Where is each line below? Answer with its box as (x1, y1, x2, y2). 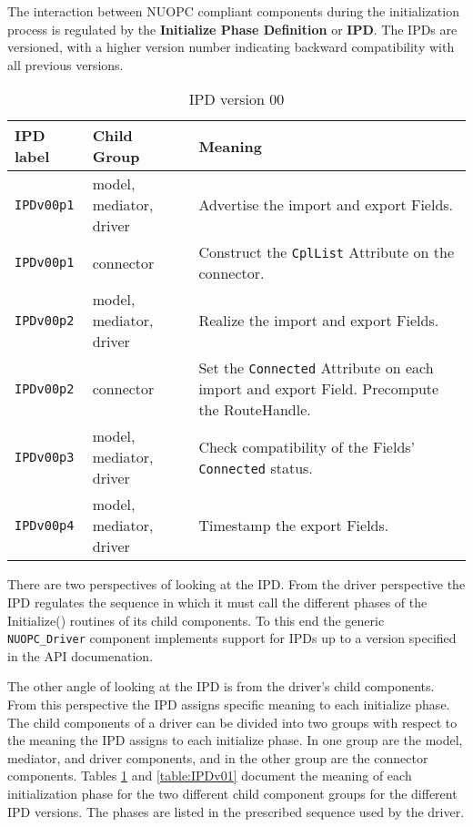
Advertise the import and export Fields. (198, 194, 454, 216)
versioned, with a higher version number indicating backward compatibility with (7, 37, 455, 56)
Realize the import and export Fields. (198, 310, 439, 332)
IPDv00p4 (15, 517, 75, 533)
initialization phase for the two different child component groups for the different (7, 783, 458, 802)
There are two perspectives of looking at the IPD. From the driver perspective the (7, 575, 466, 594)
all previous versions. (7, 55, 124, 74)
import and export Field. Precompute (198, 378, 439, 400)
